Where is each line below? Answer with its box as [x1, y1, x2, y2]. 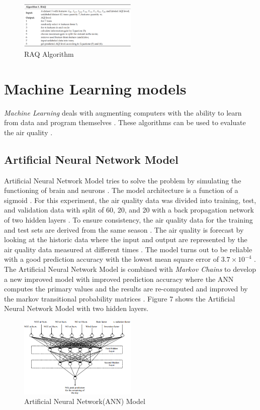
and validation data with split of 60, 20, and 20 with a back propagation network [4, 204, 254, 215]
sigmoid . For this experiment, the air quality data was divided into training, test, [4, 194, 256, 205]
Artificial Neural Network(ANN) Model [24, 396, 145, 406]
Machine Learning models [4, 78, 187, 98]
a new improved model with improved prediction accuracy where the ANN [4, 273, 234, 284]
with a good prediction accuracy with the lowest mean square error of [4, 254, 219, 264]
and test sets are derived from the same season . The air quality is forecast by [4, 224, 244, 235]
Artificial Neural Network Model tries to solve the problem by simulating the [4, 175, 241, 185]
